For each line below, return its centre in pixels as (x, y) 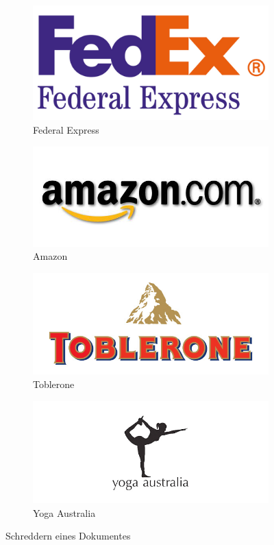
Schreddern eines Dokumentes (68, 536)
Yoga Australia (64, 512)
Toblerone (54, 384)
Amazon (50, 256)
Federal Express (66, 130)
